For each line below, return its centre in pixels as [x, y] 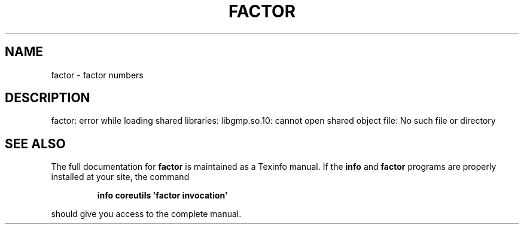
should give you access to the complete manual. [146, 214]
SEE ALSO [35, 143]
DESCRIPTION [48, 98]
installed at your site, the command [120, 177]
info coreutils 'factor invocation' [162, 196]
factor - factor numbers [97, 75]
